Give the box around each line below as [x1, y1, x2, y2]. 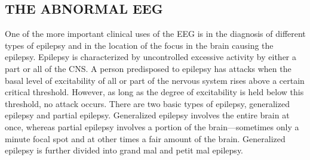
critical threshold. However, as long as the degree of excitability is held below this [5, 86, 304, 98]
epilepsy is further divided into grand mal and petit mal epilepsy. [5, 144, 244, 156]
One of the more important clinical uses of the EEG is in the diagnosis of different [5, 27, 306, 40]
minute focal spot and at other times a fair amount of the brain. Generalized [5, 132, 286, 145]
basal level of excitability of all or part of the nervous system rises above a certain [5, 74, 305, 86]
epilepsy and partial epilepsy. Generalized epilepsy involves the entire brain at [5, 109, 290, 121]
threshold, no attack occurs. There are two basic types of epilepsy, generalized [5, 97, 290, 109]
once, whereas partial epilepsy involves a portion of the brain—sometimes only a [5, 120, 299, 133]
